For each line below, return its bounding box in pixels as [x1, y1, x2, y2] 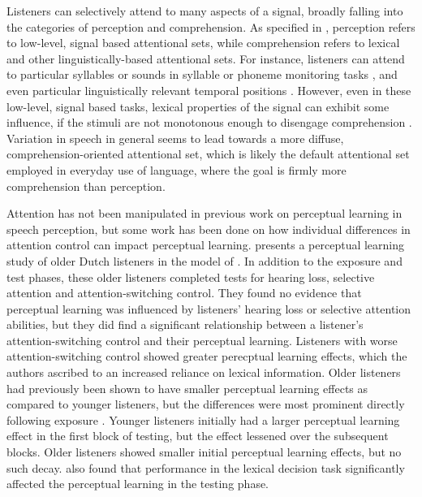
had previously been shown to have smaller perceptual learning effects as [6, 379, 368, 396]
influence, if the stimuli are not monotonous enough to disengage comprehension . [6, 114, 412, 131]
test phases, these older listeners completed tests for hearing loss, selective [6, 268, 375, 285]
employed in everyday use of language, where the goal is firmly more [6, 161, 347, 178]
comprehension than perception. [6, 177, 166, 194]
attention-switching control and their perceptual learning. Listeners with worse [6, 331, 398, 348]
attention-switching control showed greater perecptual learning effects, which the [6, 348, 407, 365]
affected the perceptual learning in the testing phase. [6, 475, 269, 492]
